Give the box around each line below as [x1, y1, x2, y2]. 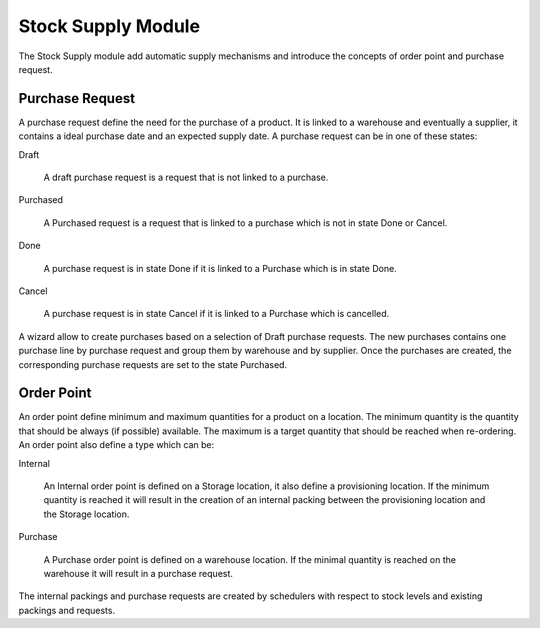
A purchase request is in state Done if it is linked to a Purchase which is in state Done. [43, 262, 397, 274]
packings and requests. [18, 604, 115, 616]
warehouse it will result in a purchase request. [43, 567, 234, 579]
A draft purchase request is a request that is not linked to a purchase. [43, 171, 329, 184]
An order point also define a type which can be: [18, 439, 215, 451]
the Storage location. [43, 508, 130, 520]
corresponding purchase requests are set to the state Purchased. [18, 358, 288, 370]
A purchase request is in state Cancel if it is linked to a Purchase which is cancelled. [43, 308, 390, 320]
